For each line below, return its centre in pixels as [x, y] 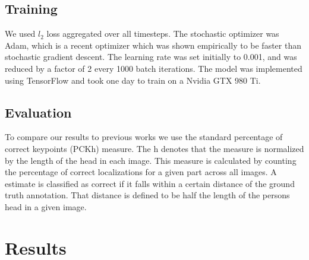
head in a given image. [46, 206]
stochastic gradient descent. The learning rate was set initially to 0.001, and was [151, 57]
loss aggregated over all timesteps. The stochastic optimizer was [163, 34]
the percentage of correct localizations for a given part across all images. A [141, 172]
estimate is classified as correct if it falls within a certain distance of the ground [150, 183]
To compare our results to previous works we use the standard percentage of [144, 137]
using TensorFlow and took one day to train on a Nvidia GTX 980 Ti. [133, 80]
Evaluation [38, 112]
